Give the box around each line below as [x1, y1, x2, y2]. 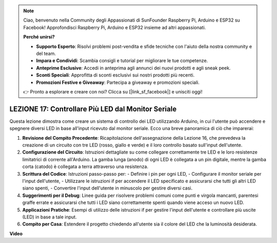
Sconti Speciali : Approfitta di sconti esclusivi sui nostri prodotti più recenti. [36, 72, 195, 78]
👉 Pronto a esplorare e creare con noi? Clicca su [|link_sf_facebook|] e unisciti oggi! [23, 88, 203, 95]
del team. [36, 50, 56, 57]
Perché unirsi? [23, 34, 55, 40]
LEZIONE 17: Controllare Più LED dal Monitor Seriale [9, 104, 177, 113]
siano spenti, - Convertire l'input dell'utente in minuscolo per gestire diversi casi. [22, 185, 193, 191]
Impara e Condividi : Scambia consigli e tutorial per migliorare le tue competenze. [36, 58, 208, 64]
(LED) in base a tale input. [22, 214, 77, 220]
